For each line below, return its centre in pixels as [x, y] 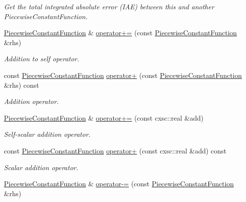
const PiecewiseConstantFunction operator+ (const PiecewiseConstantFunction [123, 75]
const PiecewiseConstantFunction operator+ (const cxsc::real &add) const [115, 150]
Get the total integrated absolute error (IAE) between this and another [109, 6]
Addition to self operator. [42, 59]
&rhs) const [22, 85]
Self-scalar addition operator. [47, 134]
